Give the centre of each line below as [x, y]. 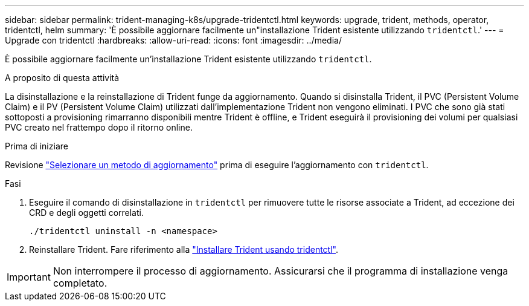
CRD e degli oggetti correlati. [86, 213]
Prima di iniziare [37, 146]
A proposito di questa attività [62, 78]
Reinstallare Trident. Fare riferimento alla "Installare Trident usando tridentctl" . [184, 249]
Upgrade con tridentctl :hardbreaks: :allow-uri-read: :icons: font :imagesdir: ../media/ [173, 40]
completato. [80, 283]
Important [29, 277]
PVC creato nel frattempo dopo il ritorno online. [99, 127]
